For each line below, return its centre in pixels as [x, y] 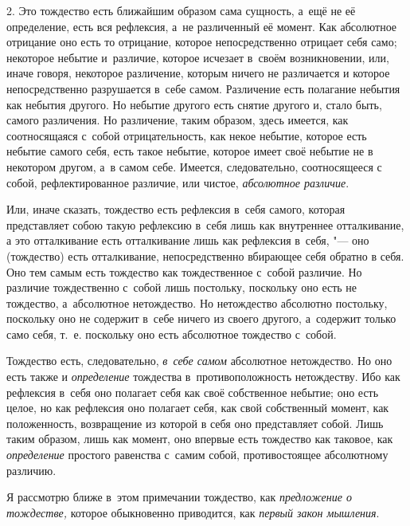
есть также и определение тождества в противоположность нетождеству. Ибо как [203, 377]
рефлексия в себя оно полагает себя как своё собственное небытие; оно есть [193, 392]
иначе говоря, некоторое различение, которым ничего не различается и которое [198, 73]
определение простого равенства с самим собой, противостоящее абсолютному [197, 455]
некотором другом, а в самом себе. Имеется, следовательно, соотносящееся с [194, 166]
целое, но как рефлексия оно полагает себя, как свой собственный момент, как [198, 408]
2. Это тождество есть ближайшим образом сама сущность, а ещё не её [181, 10]
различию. [31, 470]
